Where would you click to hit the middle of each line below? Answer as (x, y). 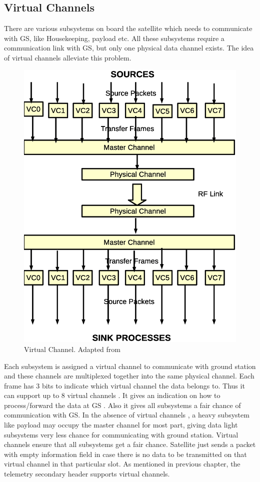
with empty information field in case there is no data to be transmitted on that (125, 454)
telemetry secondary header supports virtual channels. (87, 474)
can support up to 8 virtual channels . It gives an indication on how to (112, 395)
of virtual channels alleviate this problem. (68, 57)
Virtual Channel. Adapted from (72, 349)
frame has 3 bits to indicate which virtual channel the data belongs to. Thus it (124, 385)
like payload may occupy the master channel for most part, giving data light (121, 425)
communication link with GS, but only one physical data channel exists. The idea (129, 48)
